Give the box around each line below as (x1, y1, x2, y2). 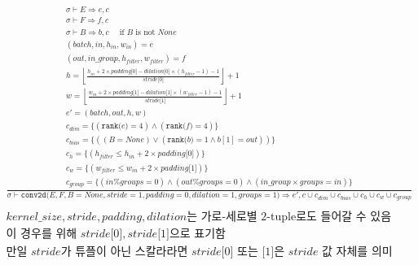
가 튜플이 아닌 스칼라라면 (60, 246, 188, 258)
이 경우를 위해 (6, 228, 77, 241)
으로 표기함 (169, 228, 226, 241)
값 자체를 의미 (322, 246, 393, 258)
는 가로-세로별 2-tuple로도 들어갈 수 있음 (187, 211, 392, 224)
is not (135, 28, 156, 37)
